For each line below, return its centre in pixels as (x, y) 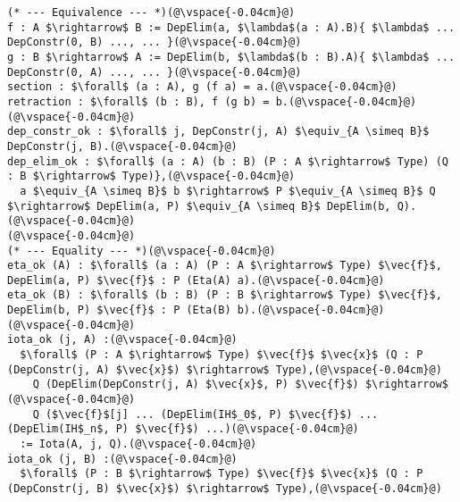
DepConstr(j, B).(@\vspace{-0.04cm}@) (122, 146)
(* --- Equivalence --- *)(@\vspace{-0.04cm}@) (151, 13)
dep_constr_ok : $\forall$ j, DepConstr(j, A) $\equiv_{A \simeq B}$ (218, 132)
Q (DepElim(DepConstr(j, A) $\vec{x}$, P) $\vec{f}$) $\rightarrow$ (240, 385)
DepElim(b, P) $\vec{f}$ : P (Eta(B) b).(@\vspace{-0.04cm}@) (196, 310)
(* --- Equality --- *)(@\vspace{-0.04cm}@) (142, 251)
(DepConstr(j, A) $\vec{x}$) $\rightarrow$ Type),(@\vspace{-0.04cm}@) (225, 369)
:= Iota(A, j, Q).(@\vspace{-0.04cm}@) (138, 444)
